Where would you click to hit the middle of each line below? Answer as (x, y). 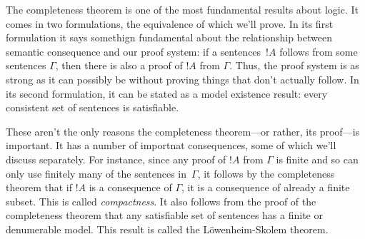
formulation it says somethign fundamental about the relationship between (169, 37)
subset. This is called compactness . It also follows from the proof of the (161, 201)
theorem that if (39, 187)
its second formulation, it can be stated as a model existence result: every (167, 93)
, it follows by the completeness (266, 173)
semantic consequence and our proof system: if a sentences (134, 51)
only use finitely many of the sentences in (96, 173)
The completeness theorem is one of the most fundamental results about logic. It (182, 9)
